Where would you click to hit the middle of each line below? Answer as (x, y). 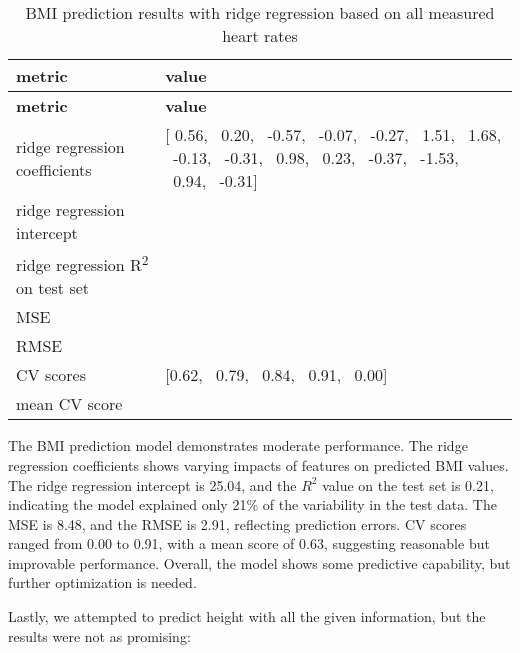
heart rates (260, 35)
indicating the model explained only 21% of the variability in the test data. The (252, 504)
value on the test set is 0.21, (408, 484)
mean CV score (69, 404)
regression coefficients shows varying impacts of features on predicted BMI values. (258, 464)
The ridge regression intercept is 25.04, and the (152, 484)
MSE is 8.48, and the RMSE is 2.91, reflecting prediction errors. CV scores (237, 523)
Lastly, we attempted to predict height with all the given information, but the (247, 616)
